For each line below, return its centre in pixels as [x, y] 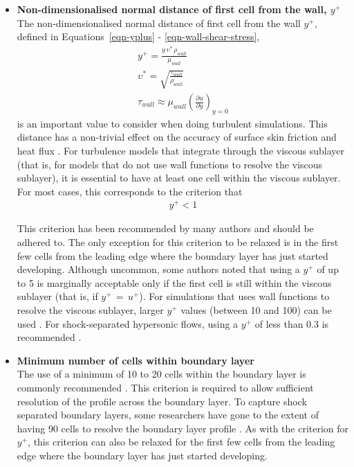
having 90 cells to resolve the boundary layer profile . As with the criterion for [183, 428]
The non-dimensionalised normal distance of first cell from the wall [159, 23]
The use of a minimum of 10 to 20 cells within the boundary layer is [161, 374]
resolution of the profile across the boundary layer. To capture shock [162, 401]
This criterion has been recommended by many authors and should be [165, 228]
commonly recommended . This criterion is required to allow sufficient [165, 388]
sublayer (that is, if [57, 296]
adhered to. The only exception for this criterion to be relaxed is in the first [178, 242]
